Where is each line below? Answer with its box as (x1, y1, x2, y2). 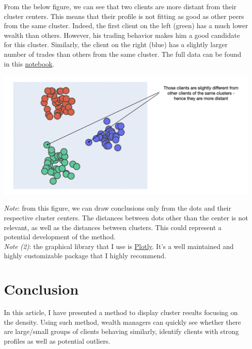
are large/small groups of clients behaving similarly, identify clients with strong (4, 326, 239, 336)
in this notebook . (4, 58, 54, 68)
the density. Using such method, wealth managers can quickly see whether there (4, 316, 241, 327)
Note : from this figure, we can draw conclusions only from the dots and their (4, 203, 231, 213)
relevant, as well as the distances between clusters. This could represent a (4, 222, 222, 232)
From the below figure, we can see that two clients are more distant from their (4, 1, 236, 11)
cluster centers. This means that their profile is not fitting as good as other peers (4, 11, 244, 21)
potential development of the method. (4, 232, 116, 242)
